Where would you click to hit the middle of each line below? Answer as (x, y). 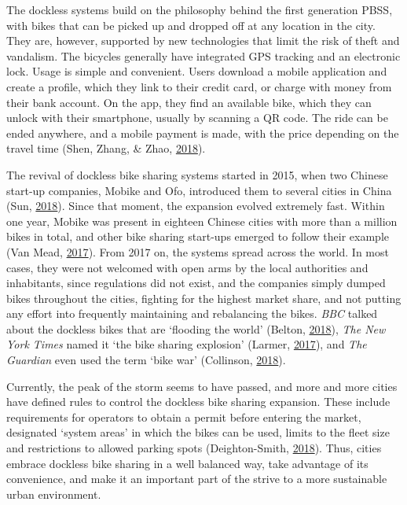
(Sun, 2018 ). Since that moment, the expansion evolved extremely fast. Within (196, 206)
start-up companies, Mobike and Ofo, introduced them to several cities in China (199, 190)
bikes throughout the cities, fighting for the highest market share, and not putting (204, 298)
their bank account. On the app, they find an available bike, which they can (189, 102)
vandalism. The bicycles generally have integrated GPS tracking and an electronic (203, 55)
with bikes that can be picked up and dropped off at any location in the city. (191, 25)
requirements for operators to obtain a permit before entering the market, (184, 417)
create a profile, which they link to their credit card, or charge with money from (199, 86)
